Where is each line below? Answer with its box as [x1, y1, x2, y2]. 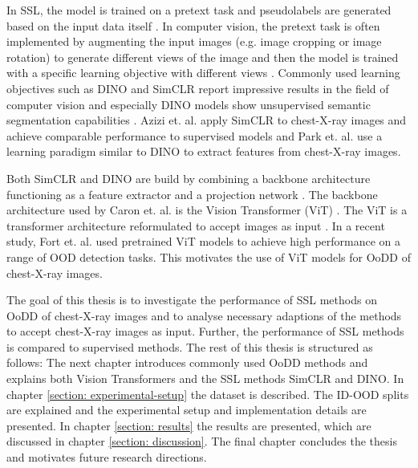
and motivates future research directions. [6, 449, 207, 466]
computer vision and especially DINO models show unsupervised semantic [6, 96, 371, 112]
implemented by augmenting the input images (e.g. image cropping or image [6, 33, 382, 50]
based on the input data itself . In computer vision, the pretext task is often [6, 17, 380, 34]
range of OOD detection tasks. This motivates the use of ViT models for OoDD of [6, 248, 411, 265]
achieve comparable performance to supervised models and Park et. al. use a [6, 127, 383, 144]
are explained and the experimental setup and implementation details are [6, 401, 367, 418]
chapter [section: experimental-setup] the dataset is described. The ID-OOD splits [6, 385, 409, 402]
